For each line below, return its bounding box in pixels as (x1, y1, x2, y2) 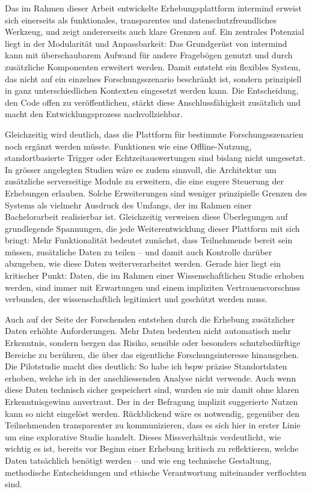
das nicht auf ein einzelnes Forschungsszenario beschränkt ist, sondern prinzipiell (5, 72, 302, 85)
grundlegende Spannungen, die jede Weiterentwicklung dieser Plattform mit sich (5, 222, 300, 234)
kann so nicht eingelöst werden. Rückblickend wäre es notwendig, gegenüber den (5, 407, 300, 419)
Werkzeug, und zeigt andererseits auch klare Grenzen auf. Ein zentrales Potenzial (5, 25, 304, 38)
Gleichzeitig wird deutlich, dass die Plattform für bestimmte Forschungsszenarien (5, 127, 304, 140)
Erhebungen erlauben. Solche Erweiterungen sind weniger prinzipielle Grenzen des (5, 186, 307, 199)
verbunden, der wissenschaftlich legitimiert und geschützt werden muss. (5, 293, 268, 305)
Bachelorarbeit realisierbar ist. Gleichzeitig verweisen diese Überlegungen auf (5, 210, 288, 223)
